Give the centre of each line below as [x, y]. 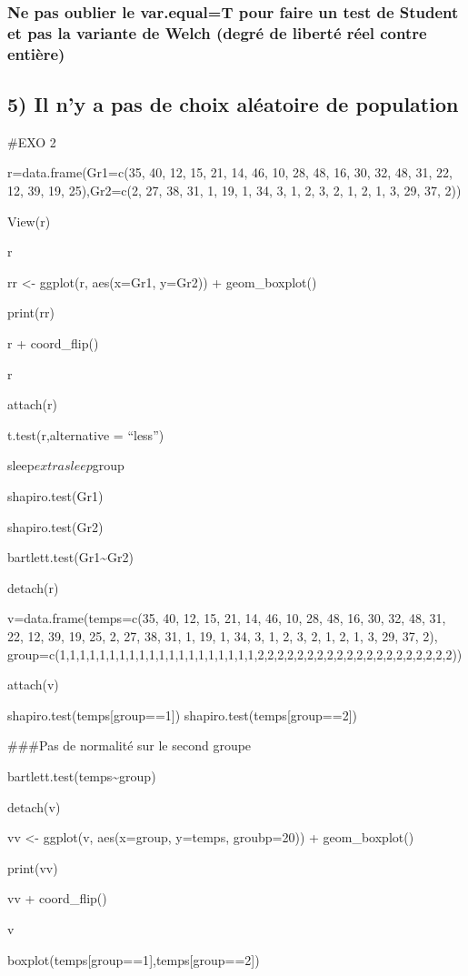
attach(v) [33, 684]
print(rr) [31, 312]
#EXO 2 [32, 141]
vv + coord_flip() [57, 898]
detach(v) [34, 806]
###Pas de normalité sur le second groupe [129, 745]
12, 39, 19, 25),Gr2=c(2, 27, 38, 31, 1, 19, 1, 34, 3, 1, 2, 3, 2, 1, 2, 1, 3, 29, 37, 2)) [234, 191]
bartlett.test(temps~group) [82, 775]
